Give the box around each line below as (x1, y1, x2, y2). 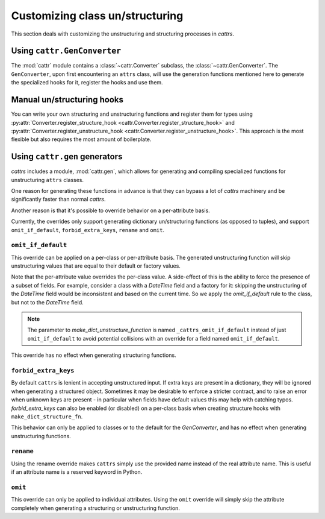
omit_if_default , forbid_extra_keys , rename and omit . (11, 226, 165, 233)
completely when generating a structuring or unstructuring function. (11, 504, 181, 512)
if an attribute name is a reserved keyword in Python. (11, 468, 143, 476)
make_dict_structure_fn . (11, 413, 83, 420)
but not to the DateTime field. (11, 298, 84, 306)
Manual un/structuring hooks (11, 95, 123, 105)
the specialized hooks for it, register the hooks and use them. (11, 79, 163, 86)
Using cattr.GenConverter (11, 46, 122, 56)
